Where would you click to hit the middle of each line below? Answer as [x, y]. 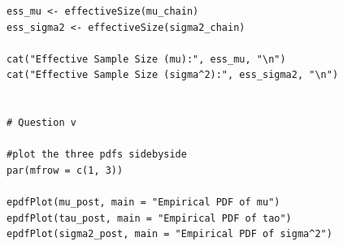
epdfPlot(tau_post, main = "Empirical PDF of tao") [149, 218]
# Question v [41, 123]
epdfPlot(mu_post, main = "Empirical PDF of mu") [143, 203]
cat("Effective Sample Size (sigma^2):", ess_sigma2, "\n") [173, 75]
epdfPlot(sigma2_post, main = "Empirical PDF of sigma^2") [169, 234]
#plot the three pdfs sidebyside [97, 155]
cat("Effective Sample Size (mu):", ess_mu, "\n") [146, 59]
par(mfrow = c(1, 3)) [65, 170]
